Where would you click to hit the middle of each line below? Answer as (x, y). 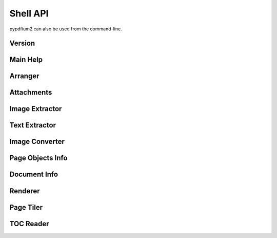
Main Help (26, 60)
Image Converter (37, 142)
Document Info (34, 175)
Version (22, 43)
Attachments (31, 93)
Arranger (24, 76)
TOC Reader (29, 224)
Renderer (25, 191)
